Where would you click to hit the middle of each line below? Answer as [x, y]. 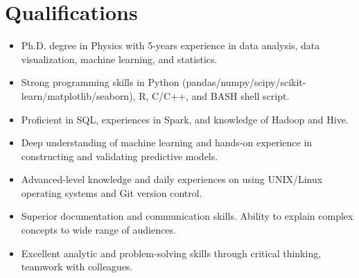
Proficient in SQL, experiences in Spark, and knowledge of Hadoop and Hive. [185, 119]
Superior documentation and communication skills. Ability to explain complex [187, 216]
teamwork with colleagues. [77, 267]
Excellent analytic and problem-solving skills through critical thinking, [171, 253]
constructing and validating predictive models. [120, 156]
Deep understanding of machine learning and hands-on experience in [167, 142]
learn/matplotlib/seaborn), [78, 95]
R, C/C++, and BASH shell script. [214, 95]
